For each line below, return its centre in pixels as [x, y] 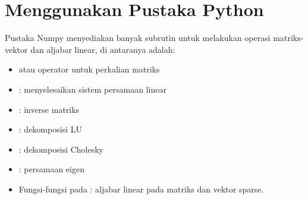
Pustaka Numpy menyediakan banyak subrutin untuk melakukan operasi [138, 38]
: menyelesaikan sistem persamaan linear [92, 89]
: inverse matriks [49, 109]
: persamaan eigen [51, 169]
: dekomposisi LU [50, 129]
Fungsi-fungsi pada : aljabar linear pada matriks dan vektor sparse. [141, 189]
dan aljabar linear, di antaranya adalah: [103, 49]
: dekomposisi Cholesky [61, 149]
